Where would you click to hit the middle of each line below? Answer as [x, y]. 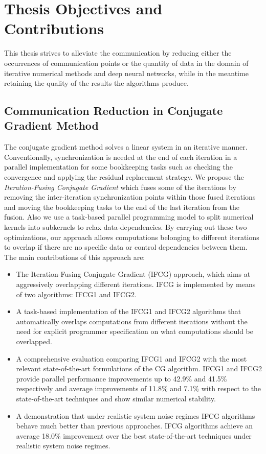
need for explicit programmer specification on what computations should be [135, 331]
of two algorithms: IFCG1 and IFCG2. [76, 294]
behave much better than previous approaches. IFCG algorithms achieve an [135, 426]
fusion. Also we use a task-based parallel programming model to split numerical [129, 217]
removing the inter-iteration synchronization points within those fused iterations [130, 197]
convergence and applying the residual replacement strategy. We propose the [124, 177]
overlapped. [34, 341]
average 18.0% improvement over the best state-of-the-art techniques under [134, 435]
